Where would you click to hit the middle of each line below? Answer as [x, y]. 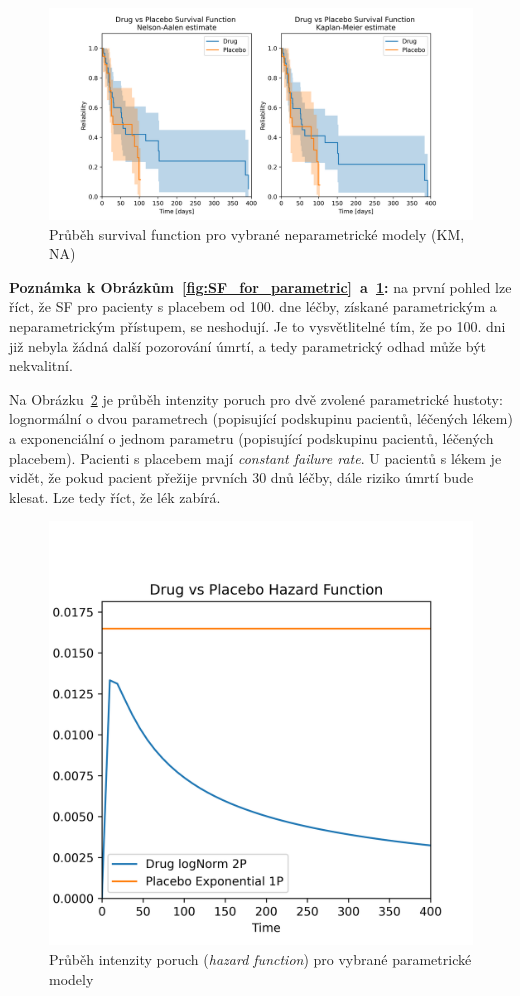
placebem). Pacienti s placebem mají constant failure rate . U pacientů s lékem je [255, 457]
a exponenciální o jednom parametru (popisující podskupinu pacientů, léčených [251, 437]
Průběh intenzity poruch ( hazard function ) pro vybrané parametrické [260, 958]
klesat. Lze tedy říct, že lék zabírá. [115, 496]
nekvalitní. [41, 365]
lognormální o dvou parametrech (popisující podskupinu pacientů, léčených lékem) [261, 418]
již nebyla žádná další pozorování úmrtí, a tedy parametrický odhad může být [248, 345]
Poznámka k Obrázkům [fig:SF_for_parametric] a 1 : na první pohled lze [260, 286]
